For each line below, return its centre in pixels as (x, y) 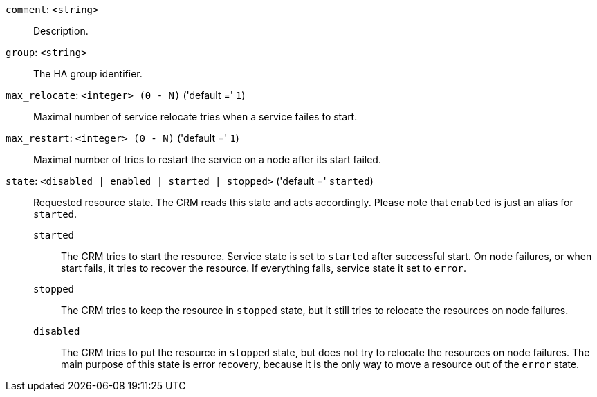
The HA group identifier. (88, 74)
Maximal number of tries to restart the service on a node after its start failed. (207, 159)
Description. (61, 31)
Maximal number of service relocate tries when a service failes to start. (195, 117)
